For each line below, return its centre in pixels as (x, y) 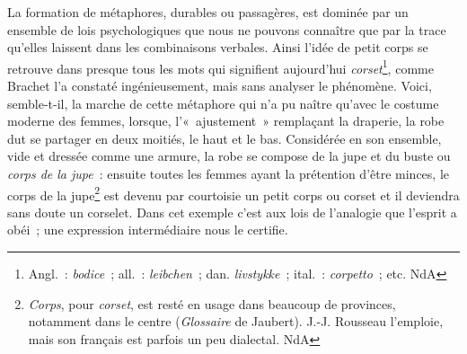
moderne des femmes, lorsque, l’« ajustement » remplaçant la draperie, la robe (226, 121)
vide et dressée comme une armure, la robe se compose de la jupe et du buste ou (229, 156)
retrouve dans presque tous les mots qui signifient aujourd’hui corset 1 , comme (220, 66)
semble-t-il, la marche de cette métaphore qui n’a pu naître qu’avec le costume (223, 103)
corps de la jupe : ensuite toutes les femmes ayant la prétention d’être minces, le (229, 173)
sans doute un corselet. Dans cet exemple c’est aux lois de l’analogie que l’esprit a (232, 212)
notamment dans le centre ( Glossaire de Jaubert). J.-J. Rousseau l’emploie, (236, 321)
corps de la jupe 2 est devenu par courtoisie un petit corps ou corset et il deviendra (233, 193)
